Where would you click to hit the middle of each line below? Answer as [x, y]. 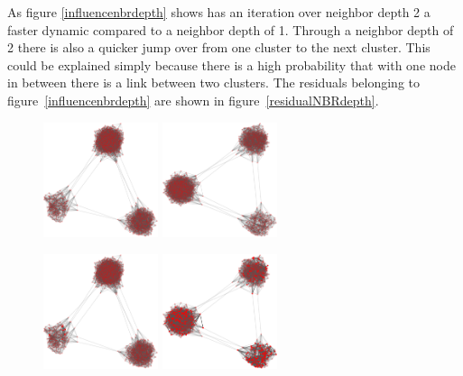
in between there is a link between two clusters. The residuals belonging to [214, 83]
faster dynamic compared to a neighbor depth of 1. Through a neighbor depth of [231, 29]
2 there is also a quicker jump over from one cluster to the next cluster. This [219, 47]
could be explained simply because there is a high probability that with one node [231, 64]
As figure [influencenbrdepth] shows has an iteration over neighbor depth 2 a [219, 12]
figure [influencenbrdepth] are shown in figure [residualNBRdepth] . [193, 100]
